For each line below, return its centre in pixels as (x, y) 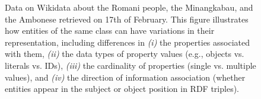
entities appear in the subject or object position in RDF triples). (122, 89)
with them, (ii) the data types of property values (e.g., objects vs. (125, 54)
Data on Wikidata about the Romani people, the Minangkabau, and (129, 7)
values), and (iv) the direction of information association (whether (125, 77)
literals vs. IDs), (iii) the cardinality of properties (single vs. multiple (130, 65)
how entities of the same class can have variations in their (110, 31)
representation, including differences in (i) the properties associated (128, 42)
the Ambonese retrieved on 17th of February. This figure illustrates (127, 19)
